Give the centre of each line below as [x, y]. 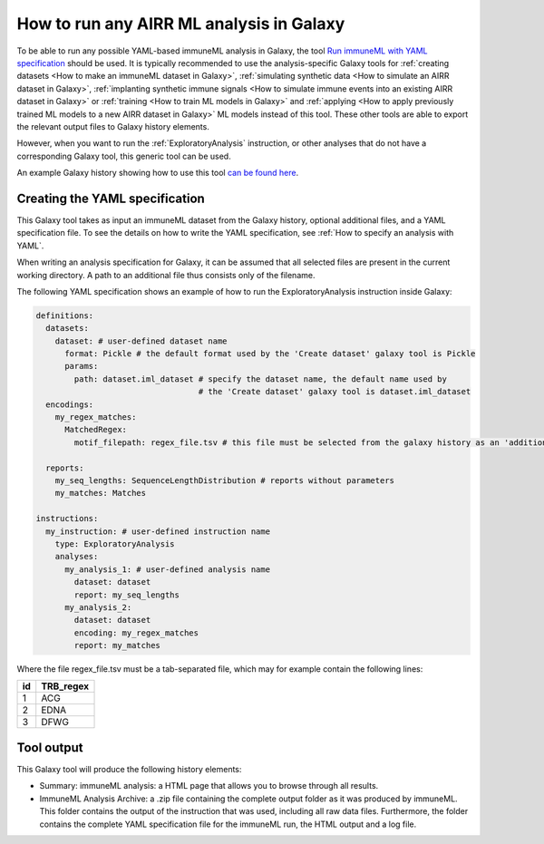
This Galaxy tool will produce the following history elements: [129, 769]
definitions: [65, 315]
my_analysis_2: [98, 607]
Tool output [50, 747]
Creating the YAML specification [111, 198]
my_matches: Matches [101, 493]
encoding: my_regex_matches [136, 633]
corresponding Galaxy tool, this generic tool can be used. [124, 156]
